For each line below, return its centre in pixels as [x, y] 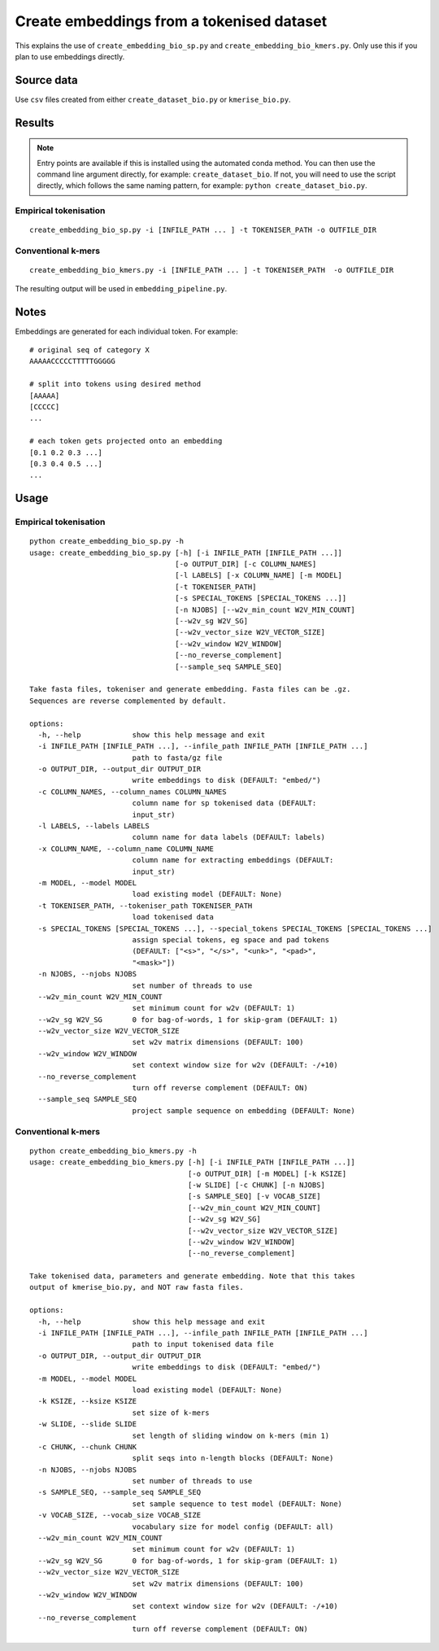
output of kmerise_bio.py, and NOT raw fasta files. [137, 1287]
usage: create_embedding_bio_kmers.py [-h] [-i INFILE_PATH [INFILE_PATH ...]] [192, 1162]
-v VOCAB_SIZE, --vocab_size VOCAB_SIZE [120, 1515]
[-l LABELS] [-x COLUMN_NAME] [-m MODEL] [259, 575]
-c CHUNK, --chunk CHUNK [87, 1447]
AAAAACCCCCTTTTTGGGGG [72, 361]
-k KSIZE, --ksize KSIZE [87, 1401]
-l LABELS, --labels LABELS [94, 826]
